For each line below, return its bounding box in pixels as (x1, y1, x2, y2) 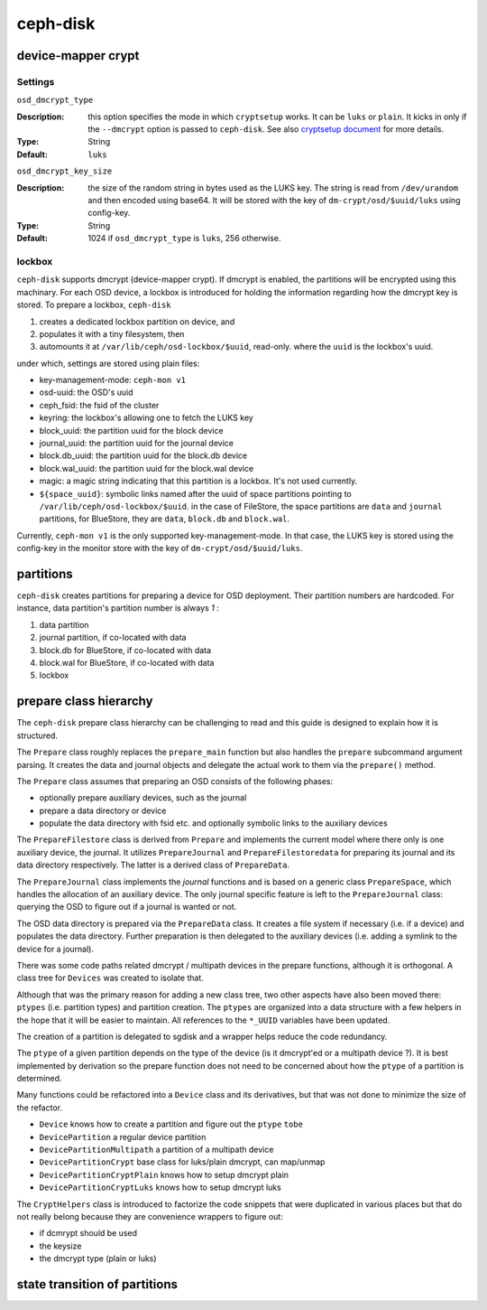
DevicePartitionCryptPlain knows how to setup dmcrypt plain (39, 1169, 289, 1180)
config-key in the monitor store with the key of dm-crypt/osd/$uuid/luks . (16, 543, 303, 554)
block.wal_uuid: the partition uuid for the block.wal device (39, 463, 254, 473)
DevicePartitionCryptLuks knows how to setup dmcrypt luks (39, 1182, 281, 1193)
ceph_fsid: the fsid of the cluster (39, 399, 160, 410)
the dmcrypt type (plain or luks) (39, 1253, 157, 1264)
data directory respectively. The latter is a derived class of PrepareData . (16, 859, 290, 871)
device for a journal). (16, 943, 95, 954)
